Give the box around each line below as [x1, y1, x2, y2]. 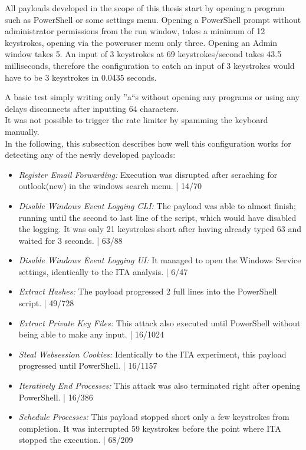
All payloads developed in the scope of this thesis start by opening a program [5, 2, 285, 14]
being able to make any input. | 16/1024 [18, 328, 164, 340]
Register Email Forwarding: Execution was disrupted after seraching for [18, 168, 278, 180]
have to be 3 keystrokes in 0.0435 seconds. [5, 71, 157, 83]
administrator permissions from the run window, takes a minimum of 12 [5, 25, 265, 37]
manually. [5, 125, 40, 137]
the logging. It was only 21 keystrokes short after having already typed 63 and [18, 223, 301, 235]
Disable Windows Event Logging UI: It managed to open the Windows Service [18, 254, 301, 266]
